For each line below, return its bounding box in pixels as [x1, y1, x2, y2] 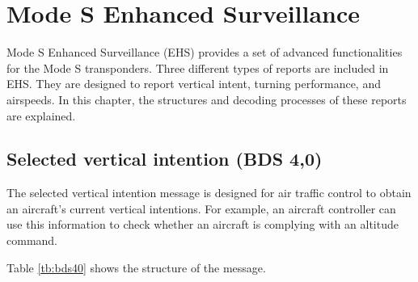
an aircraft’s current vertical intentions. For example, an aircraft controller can [6, 200, 396, 217]
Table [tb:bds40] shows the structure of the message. [6, 259, 266, 276]
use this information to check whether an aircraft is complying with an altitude [6, 216, 399, 233]
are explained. [6, 107, 76, 124]
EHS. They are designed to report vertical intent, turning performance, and [6, 75, 381, 92]
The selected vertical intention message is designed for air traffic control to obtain [6, 184, 412, 201]
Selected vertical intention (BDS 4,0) [6, 146, 323, 171]
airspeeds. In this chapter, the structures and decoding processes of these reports [6, 90, 407, 107]
